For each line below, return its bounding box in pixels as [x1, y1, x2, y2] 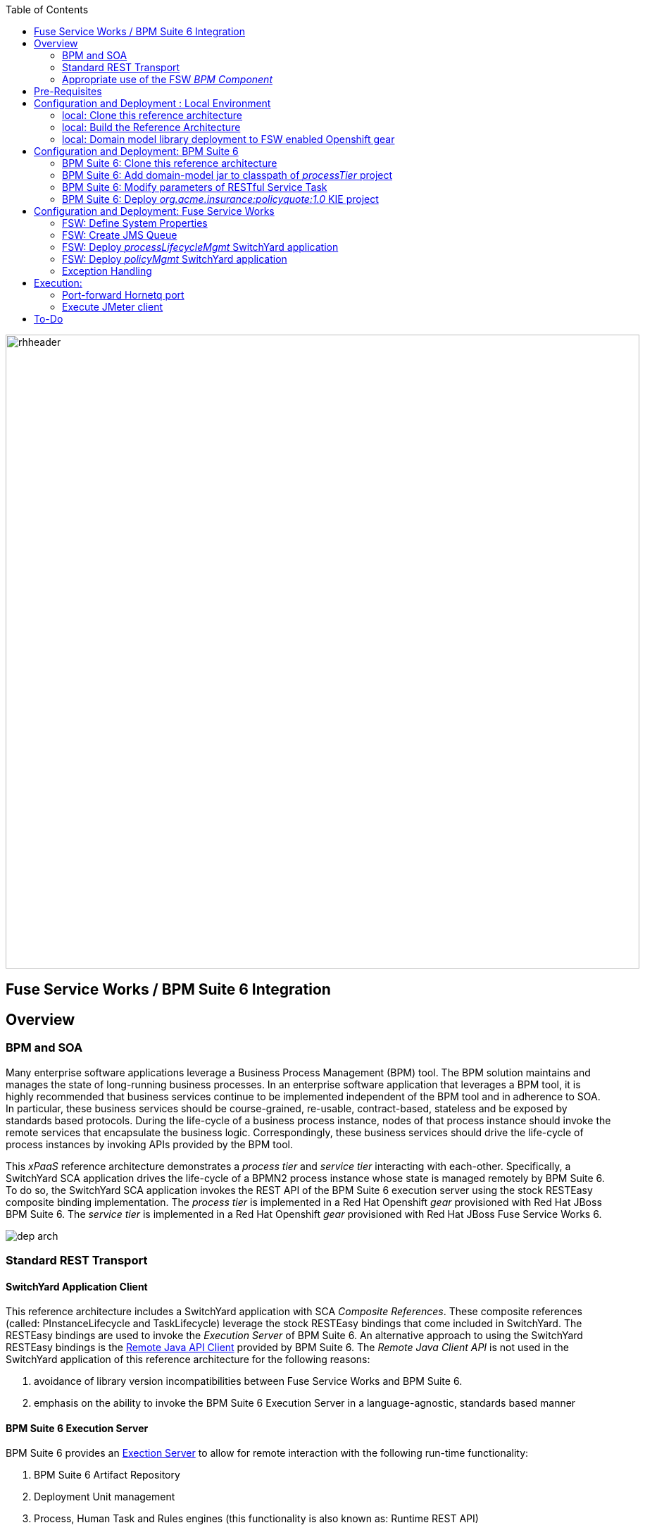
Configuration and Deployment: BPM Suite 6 [34, 145, 239, 157]
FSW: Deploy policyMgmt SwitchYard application [62, 253, 287, 265]
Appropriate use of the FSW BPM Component [62, 73, 273, 85]
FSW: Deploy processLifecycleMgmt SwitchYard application [62, 241, 339, 253]
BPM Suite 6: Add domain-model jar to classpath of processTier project [62, 169, 393, 181]
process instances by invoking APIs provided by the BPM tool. [6, 1138, 293, 1150]
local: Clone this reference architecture [62, 109, 243, 121]
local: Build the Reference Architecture [62, 121, 241, 133]
